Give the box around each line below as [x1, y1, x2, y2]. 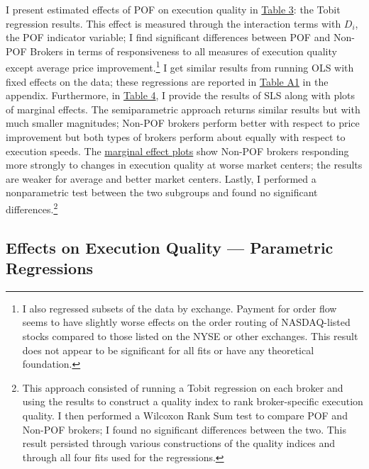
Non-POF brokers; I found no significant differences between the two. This [22, 422, 346, 436]
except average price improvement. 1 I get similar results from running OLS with [6, 58, 354, 75]
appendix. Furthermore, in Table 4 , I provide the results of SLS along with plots [6, 88, 356, 103]
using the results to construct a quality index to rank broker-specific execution [22, 394, 363, 409]
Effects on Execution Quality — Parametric [6, 236, 334, 258]
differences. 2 [6, 199, 58, 216]
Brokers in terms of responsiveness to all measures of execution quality [30, 43, 337, 58]
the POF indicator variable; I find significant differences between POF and [6, 30, 331, 45]
